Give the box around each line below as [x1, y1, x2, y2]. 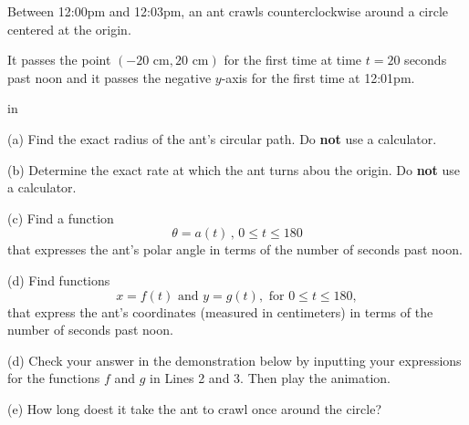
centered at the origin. [7, 19, 131, 38]
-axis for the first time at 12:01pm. [221, 67, 415, 87]
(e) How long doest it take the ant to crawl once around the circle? [7, 399, 382, 418]
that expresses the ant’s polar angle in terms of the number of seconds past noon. [7, 240, 463, 259]
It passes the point [7, 50, 111, 69]
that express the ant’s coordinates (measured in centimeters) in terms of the [7, 302, 433, 321]
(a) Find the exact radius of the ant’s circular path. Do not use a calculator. [7, 129, 437, 148]
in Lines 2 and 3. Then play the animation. [150, 368, 391, 388]
